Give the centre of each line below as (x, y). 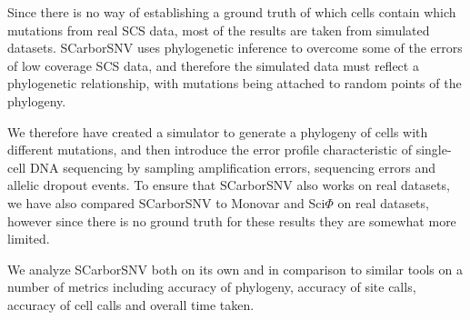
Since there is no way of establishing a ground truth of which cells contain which (232, 12)
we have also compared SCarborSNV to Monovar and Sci (166, 202)
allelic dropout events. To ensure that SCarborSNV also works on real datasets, (229, 185)
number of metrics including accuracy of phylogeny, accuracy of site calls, (212, 287)
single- (434, 150)
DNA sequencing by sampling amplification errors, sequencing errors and (232, 167)
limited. (29, 239)
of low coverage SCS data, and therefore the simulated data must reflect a (213, 65)
